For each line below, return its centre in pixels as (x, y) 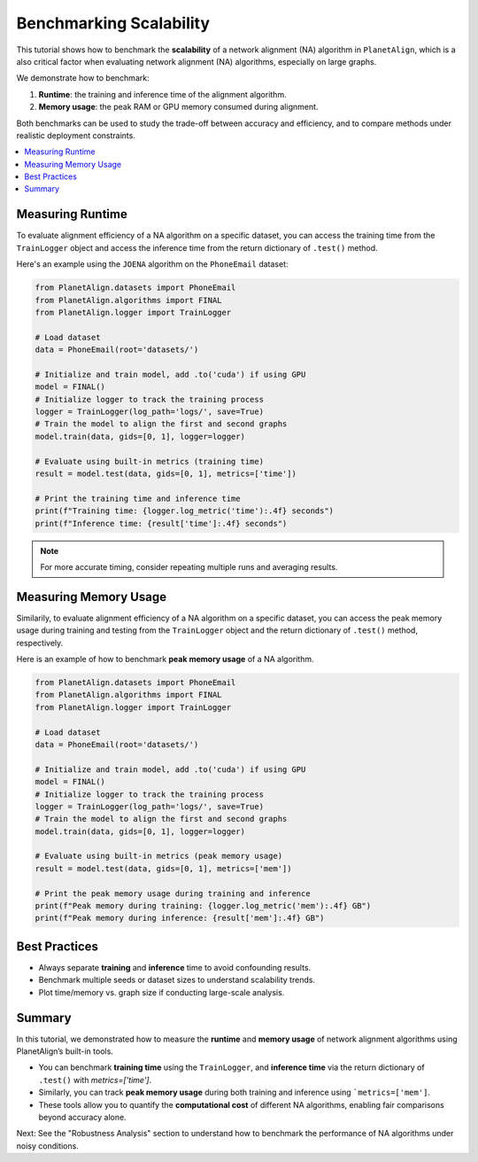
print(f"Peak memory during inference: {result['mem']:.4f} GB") (180, 918)
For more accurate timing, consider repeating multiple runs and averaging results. (189, 566)
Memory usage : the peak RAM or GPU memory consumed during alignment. (178, 107)
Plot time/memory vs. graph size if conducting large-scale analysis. (162, 992)
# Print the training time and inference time (138, 498)
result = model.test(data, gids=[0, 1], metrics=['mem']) (163, 868)
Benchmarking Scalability (113, 23)
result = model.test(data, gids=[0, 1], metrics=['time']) (166, 473)
